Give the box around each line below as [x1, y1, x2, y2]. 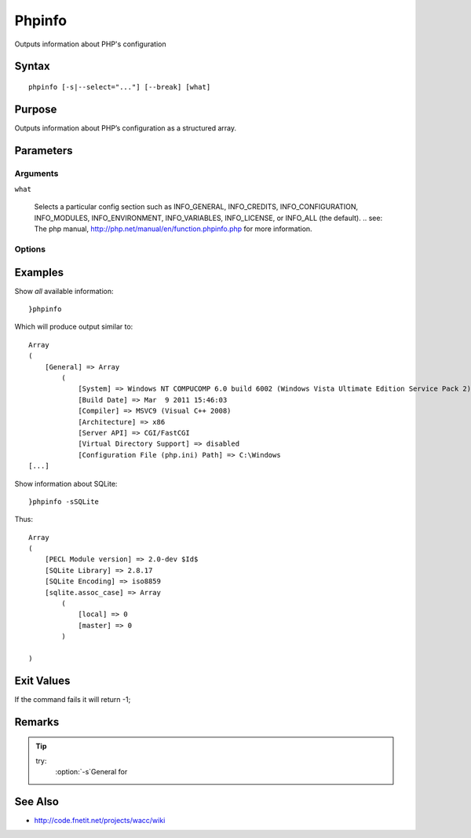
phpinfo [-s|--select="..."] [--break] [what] [28, 83, 211, 91]
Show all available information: [14, 286, 114, 296]
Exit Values [14, 674, 71, 687]
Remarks [14, 715, 60, 729]
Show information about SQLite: [14, 479, 118, 488]
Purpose [14, 102, 57, 116]
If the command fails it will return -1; [14, 694, 131, 704]
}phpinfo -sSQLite [28, 497, 100, 506]
